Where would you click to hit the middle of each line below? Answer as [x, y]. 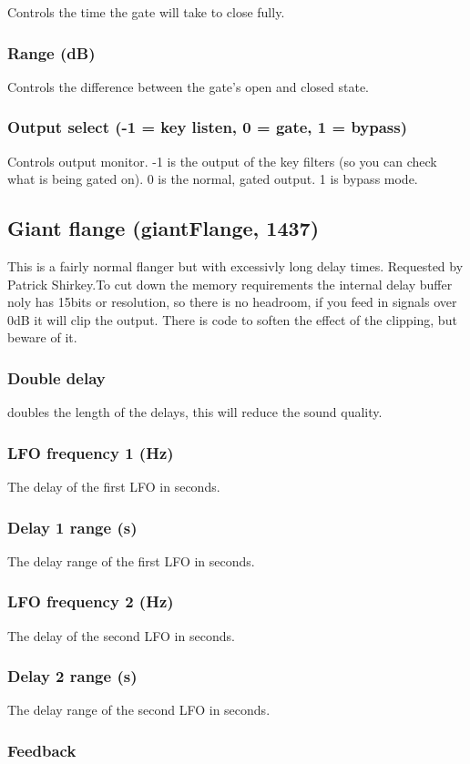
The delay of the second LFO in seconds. [121, 635]
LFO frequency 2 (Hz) [91, 601]
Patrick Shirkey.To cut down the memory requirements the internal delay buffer [230, 284]
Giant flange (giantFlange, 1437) [163, 228]
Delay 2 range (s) [72, 676]
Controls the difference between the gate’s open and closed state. [188, 86]
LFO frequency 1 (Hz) [91, 452]
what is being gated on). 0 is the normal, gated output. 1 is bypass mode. [213, 179]
